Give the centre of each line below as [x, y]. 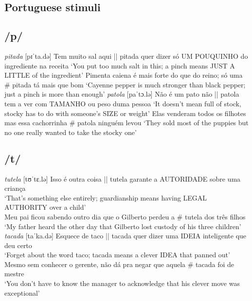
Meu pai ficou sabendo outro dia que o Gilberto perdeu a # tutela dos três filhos [125, 216]
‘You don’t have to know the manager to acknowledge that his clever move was [122, 283]
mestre [14, 274]
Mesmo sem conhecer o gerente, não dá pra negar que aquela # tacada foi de [119, 264]
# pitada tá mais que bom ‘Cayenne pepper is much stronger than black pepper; [125, 84]
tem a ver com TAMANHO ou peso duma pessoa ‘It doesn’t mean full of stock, [123, 103]
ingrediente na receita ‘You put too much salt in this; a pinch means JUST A [120, 65]
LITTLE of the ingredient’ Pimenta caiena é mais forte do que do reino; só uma [124, 75]
